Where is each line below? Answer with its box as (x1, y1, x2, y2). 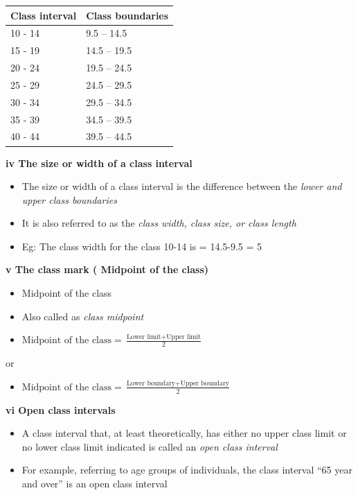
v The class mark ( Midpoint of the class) (6, 262, 209, 277)
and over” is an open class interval (21, 476, 168, 490)
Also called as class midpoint (21, 309, 144, 323)
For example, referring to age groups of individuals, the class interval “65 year (21, 462, 352, 477)
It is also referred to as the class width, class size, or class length (21, 216, 296, 230)
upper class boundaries (21, 192, 117, 207)
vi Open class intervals (6, 402, 116, 417)
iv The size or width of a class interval (6, 155, 193, 170)
